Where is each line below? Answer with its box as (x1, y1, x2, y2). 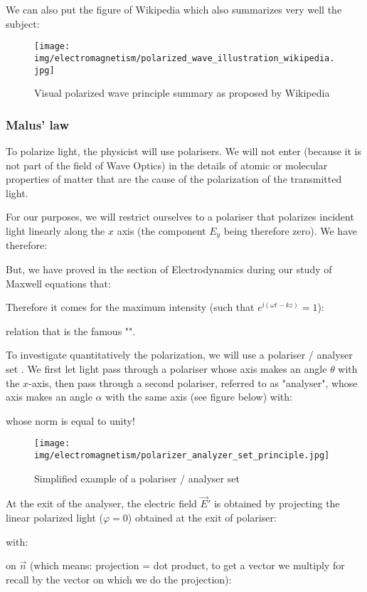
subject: (6, 16, 40, 31)
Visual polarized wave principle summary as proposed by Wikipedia (34, 85, 330, 100)
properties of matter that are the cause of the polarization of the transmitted (6, 171, 342, 186)
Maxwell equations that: (6, 275, 111, 290)
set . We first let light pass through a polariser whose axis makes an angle (6, 361, 327, 376)
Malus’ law (6, 115, 70, 133)
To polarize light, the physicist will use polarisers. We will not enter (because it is (6, 143, 362, 158)
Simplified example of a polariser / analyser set (34, 470, 240, 485)
